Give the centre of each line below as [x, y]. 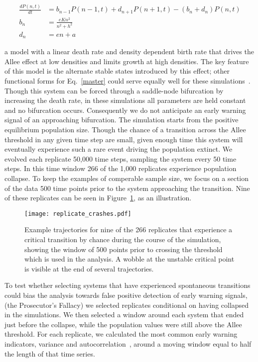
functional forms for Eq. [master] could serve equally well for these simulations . [128, 81]
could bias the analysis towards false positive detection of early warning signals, [126, 295]
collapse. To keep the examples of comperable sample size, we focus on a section [127, 178]
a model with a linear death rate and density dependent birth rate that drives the [129, 51]
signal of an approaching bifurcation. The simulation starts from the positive [122, 120]
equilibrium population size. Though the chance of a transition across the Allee [125, 129]
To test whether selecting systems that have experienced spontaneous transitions [128, 285]
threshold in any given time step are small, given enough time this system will [124, 139]
